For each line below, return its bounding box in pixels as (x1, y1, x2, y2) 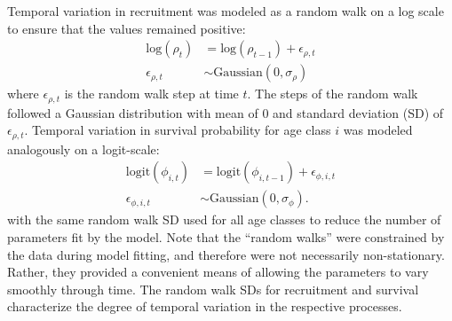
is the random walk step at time (64, 84, 239, 103)
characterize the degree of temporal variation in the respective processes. (7, 297, 402, 316)
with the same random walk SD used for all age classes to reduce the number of (7, 210, 441, 229)
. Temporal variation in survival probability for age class (24, 121, 331, 139)
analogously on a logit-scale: (7, 139, 160, 158)
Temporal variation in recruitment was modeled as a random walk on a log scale (7, 2, 444, 20)
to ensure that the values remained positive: (7, 19, 246, 37)
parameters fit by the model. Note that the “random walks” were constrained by (7, 228, 445, 246)
